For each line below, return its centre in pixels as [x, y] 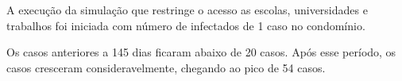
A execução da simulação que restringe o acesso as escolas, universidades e [187, 10]
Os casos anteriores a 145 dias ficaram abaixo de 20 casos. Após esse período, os [201, 52]
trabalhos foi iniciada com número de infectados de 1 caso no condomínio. [186, 25]
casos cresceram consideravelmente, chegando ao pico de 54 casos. [166, 67]
